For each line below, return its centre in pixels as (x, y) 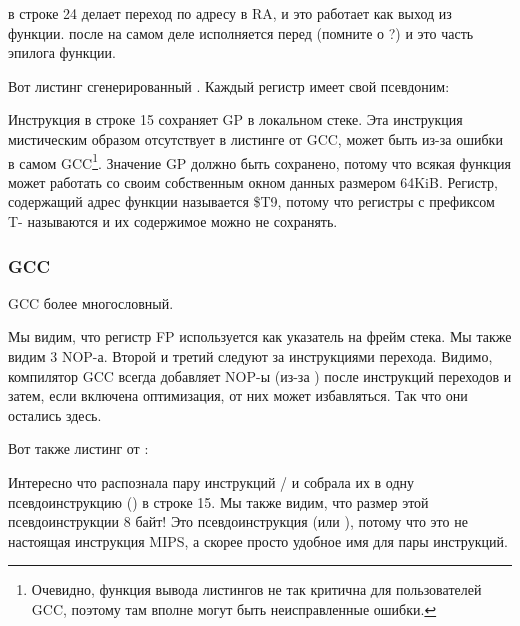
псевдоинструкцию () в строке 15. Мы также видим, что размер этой (218, 501)
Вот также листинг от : (78, 448)
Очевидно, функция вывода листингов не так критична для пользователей (256, 589)
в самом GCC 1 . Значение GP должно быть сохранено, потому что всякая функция (259, 161)
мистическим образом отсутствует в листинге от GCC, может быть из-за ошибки (255, 138)
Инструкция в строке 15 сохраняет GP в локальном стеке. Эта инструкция (235, 119)
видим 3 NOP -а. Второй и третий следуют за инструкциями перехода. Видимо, (250, 356)
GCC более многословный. (91, 302)
